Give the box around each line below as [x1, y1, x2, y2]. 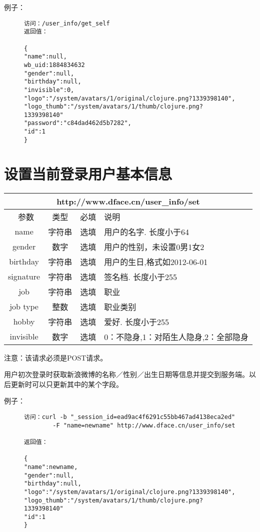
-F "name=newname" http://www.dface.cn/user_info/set [52, 421, 235, 429]
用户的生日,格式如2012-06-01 [104, 255, 208, 267]
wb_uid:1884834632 [24, 61, 85, 68]
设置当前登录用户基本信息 [4, 163, 172, 183]
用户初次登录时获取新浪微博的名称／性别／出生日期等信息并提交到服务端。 [4, 369, 249, 379]
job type [9, 300, 38, 312]
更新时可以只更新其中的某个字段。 [10, 378, 123, 389]
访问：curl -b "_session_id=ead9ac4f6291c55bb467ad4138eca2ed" [24, 413, 235, 420]
